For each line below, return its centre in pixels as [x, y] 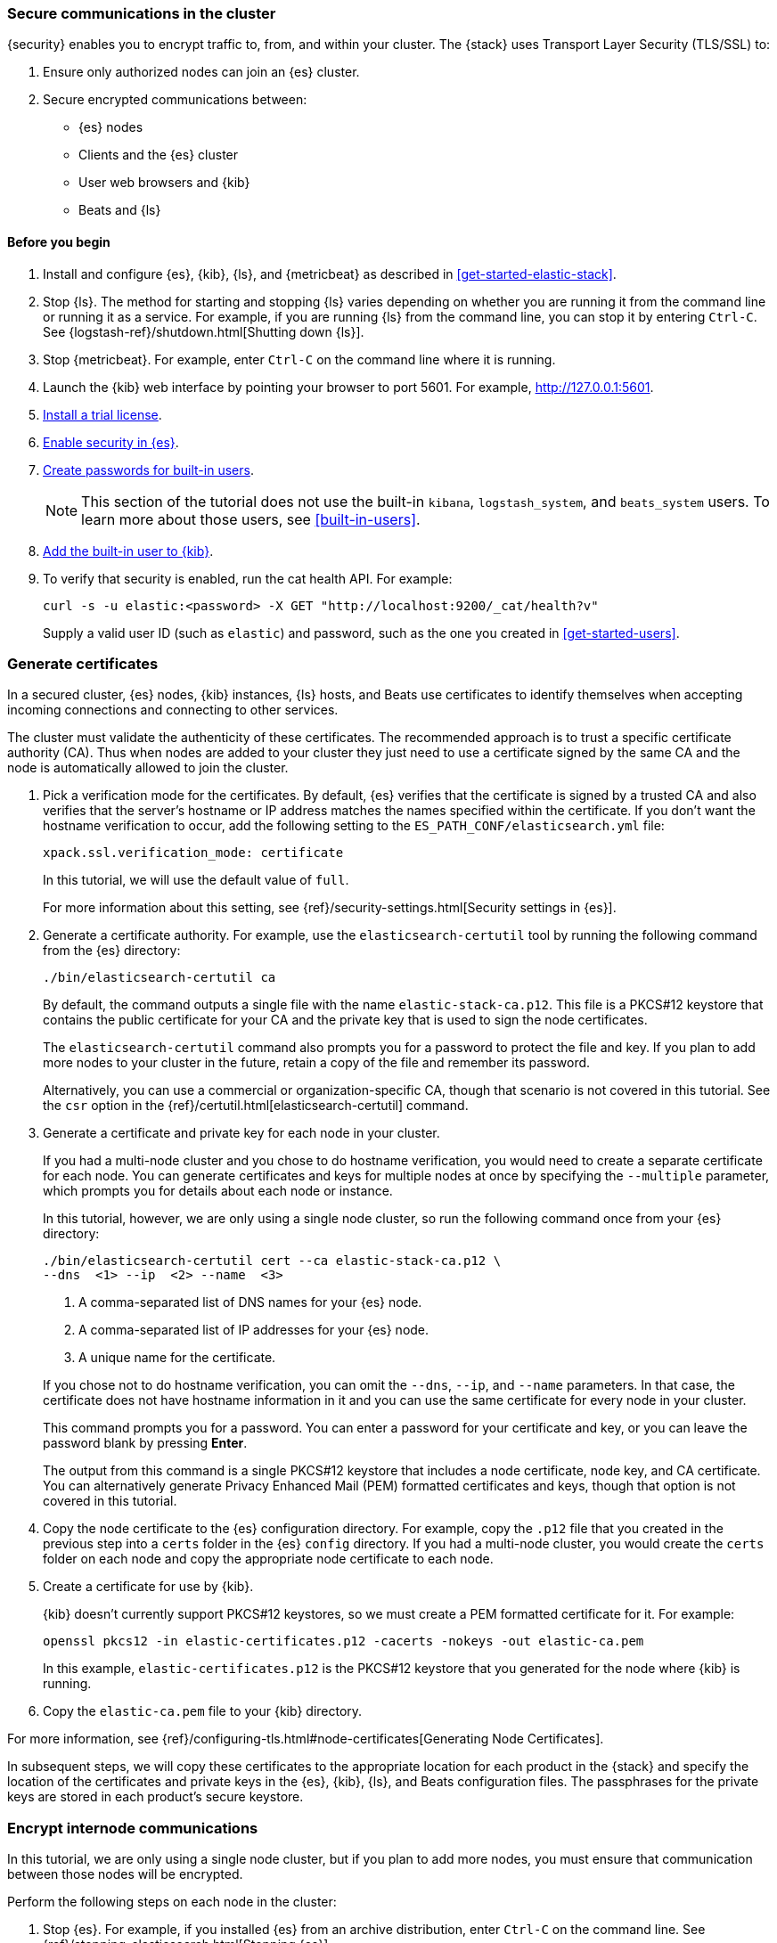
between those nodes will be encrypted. [125, 1874]
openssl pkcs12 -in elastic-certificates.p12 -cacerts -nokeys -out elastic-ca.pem [344, 1641]
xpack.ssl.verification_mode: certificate [193, 853]
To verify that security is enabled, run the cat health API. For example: [248, 578]
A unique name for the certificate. [177, 1358]
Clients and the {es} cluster [159, 155]
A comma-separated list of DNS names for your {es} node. [250, 1302]
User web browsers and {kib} [164, 183]
